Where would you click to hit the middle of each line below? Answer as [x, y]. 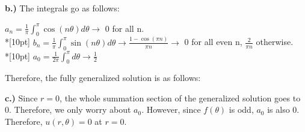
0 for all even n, [213, 42]
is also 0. [283, 109]
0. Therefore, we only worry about [68, 109]
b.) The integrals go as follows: [62, 8]
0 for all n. [125, 28]
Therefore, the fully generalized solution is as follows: [103, 78]
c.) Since [21, 97]
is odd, [241, 109]
